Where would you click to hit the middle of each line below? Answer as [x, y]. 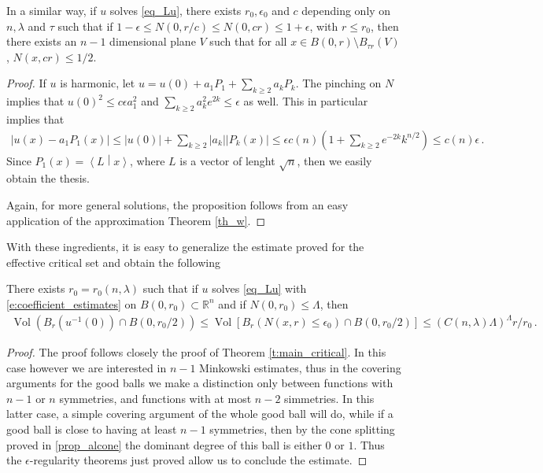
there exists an [42, 41]
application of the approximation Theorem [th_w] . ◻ [136, 220]
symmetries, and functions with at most [155, 398]
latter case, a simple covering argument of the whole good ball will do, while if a [200, 414]
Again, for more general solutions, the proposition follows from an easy [177, 204]
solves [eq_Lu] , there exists [175, 10]
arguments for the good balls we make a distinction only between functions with [200, 383]
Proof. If [26, 83]
